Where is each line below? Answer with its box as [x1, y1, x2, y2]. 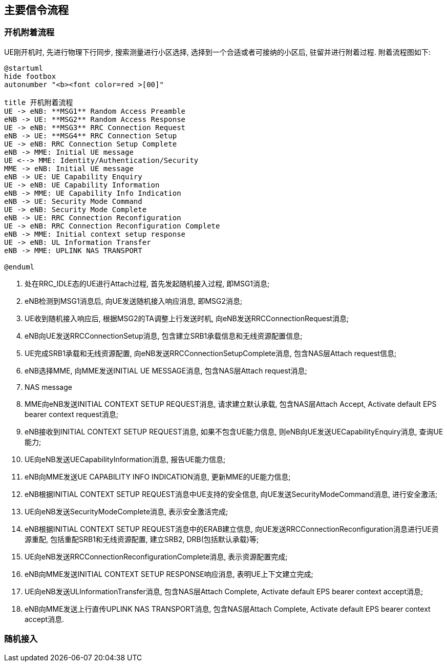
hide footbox [4, 72, 56, 80]
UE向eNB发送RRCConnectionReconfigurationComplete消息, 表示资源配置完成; [25, 552, 288, 561]
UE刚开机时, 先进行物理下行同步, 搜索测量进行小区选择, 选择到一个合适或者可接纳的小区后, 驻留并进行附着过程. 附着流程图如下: [4, 47, 431, 56]
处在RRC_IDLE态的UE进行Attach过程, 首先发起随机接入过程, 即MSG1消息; [25, 279, 270, 288]
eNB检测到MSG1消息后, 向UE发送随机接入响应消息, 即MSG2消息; [25, 296, 243, 305]
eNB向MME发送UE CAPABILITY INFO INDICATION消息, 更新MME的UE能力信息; [25, 472, 291, 481]
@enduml [4, 262, 35, 271]
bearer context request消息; [25, 409, 118, 419]
